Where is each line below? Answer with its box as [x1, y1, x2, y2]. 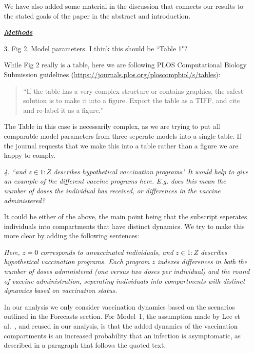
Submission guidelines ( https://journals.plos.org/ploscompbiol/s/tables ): [4, 69, 221, 79]
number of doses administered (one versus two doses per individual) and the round [4, 266, 250, 276]
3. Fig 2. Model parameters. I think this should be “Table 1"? [4, 43, 188, 53]
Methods [4, 27, 33, 37]
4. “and [4, 166, 26, 176]
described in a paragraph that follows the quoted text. [4, 340, 166, 350]
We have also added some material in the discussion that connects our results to [4, 1, 244, 11]
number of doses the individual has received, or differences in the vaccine [4, 185, 221, 195]
